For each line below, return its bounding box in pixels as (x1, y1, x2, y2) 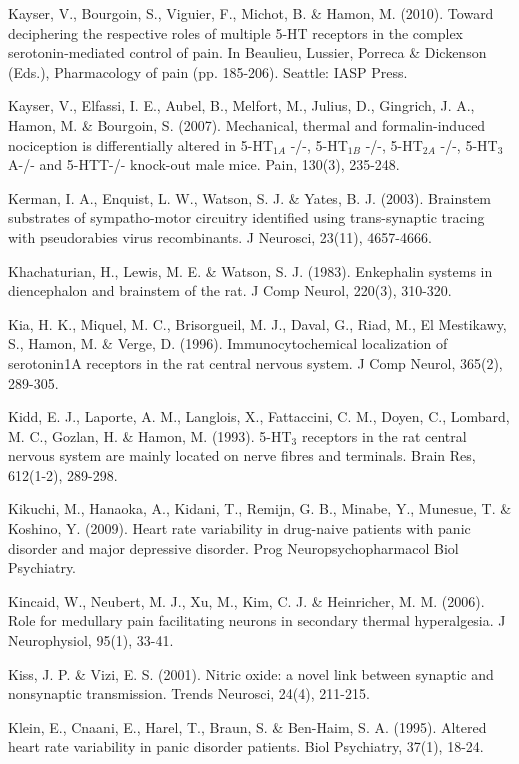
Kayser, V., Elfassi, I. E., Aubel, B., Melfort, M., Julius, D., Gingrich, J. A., (8, 95, 475, 116)
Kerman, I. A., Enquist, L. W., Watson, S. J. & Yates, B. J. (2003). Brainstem (8, 187, 492, 208)
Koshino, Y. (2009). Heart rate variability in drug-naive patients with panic (8, 518, 471, 539)
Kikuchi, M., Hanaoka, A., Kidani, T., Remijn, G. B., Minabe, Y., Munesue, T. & (8, 498, 512, 519)
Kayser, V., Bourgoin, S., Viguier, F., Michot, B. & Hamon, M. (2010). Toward (8, 3, 494, 23)
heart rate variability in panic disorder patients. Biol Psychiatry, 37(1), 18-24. (8, 736, 484, 757)
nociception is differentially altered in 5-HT (8, 134, 273, 155)
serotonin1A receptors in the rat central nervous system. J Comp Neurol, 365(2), (8, 352, 503, 373)
